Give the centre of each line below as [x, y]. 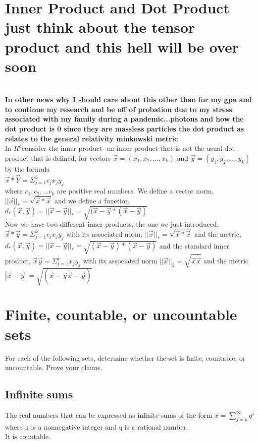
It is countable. [28, 436]
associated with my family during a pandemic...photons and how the [124, 119]
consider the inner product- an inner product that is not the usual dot [128, 148]
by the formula [27, 168]
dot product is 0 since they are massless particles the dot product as [125, 129]
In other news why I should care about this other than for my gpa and [129, 99]
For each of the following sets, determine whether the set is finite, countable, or [125, 357]
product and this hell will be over [122, 46]
